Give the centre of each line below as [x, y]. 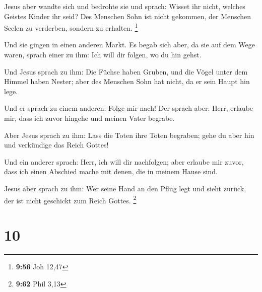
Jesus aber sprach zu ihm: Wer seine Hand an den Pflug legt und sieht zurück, [125, 188]
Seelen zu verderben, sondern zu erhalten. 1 [71, 27]
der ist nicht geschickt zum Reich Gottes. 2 [70, 199]
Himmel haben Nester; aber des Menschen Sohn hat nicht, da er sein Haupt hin [127, 81]
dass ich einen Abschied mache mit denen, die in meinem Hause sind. [111, 171]
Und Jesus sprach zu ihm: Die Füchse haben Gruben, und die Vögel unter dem [126, 71]
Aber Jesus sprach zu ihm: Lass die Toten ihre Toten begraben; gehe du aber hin [129, 135]
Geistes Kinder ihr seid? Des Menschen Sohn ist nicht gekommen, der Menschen [128, 16]
